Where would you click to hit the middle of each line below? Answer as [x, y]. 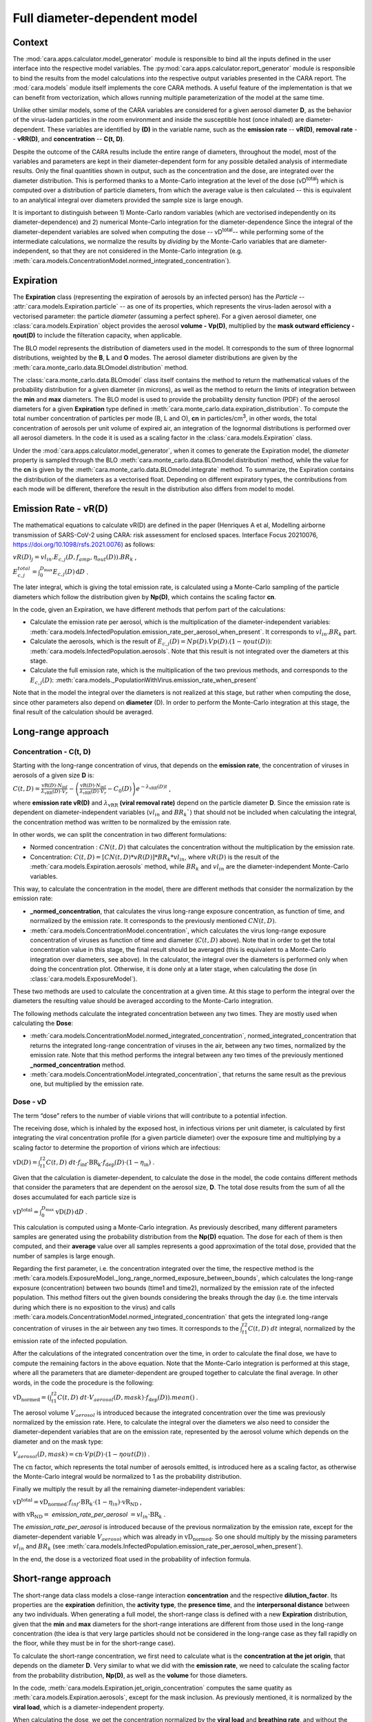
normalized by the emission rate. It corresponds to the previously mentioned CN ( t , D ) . [153, 921]
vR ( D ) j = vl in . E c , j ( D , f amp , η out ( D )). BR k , [75, 558]
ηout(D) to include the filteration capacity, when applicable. [97, 335]
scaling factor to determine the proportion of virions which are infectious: [117, 1148]
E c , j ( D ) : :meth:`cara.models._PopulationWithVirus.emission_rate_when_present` [144, 681]
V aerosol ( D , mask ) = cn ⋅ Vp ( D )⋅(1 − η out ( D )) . [81, 1455]
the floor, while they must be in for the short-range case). [94, 1643]
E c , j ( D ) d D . [71, 573]
